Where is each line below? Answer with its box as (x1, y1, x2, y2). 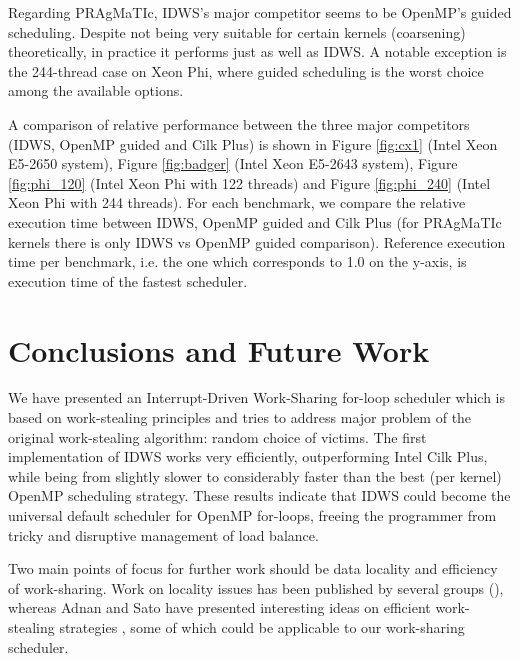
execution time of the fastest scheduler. (8, 270, 248, 291)
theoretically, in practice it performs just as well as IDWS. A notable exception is (8, 41, 507, 62)
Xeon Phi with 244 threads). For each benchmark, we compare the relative (8, 192, 466, 213)
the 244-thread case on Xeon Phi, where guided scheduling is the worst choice (8, 60, 484, 81)
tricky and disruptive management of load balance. (8, 524, 319, 545)
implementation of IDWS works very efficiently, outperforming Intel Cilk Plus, (8, 446, 488, 467)
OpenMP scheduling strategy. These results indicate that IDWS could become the (8, 485, 511, 506)
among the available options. (8, 80, 184, 101)
